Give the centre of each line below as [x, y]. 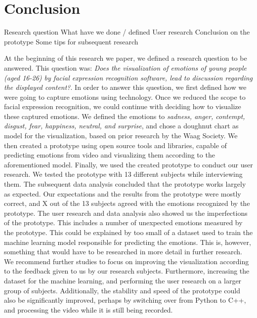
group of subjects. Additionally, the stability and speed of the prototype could [122, 290]
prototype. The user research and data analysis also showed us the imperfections [126, 213]
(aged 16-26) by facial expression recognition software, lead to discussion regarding [128, 77]
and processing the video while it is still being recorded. [88, 309]
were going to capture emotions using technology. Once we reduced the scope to [125, 97]
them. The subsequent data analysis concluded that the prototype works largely [125, 184]
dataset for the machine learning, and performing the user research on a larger [123, 280]
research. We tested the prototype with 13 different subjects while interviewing [123, 174]
